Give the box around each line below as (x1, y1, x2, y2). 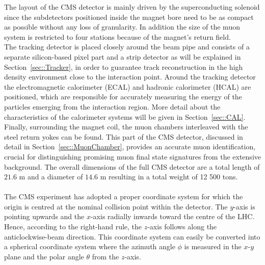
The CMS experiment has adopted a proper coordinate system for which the (4, 191, 243, 202)
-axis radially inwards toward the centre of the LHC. (90, 211, 255, 222)
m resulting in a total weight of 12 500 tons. (100, 171, 238, 182)
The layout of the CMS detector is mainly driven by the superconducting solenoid (4, 2, 260, 12)
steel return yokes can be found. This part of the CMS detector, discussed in (4, 131, 243, 142)
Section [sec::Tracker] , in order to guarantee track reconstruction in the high (4, 61, 243, 72)
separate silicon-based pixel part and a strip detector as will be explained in (4, 51, 241, 62)
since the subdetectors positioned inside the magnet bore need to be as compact (4, 11, 254, 22)
